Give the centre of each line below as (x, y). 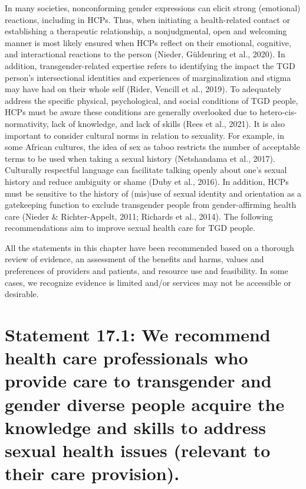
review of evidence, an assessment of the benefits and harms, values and (134, 259)
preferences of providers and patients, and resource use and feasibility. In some (147, 271)
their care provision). (92, 473)
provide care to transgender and (138, 381)
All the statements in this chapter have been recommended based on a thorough (149, 247)
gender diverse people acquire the (145, 404)
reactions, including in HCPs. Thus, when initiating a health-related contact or (147, 19)
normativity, (27, 123)
